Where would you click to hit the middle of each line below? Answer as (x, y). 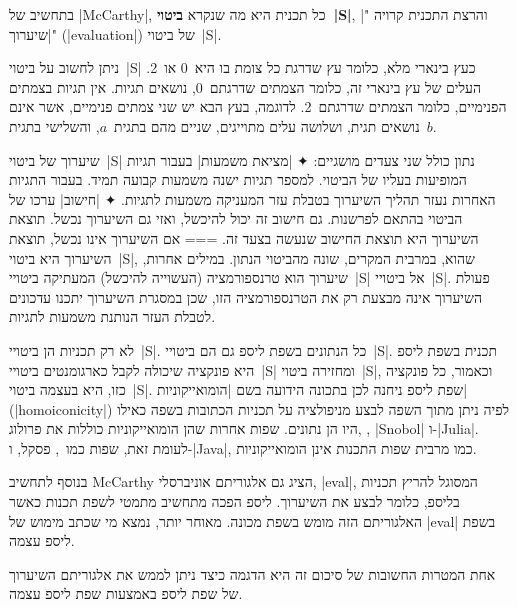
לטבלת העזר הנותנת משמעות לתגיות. (112, 316)
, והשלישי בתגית (54, 125)
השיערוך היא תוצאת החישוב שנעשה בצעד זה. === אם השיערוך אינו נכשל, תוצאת (244, 237)
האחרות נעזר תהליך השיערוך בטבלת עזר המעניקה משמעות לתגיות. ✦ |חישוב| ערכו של (252, 198)
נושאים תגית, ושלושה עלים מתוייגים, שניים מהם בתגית (267, 125)
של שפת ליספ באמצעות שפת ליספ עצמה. (126, 593)
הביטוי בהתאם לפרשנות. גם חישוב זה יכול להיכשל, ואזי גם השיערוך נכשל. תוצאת (236, 218)
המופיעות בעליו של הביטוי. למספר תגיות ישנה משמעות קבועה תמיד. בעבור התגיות (238, 179)
